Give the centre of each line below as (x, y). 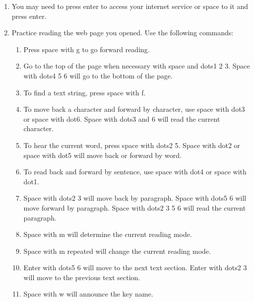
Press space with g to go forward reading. (87, 49)
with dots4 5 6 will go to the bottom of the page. (98, 75)
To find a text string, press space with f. (85, 92)
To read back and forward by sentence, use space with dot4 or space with (135, 172)
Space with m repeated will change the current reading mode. (117, 251)
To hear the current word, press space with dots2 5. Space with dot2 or (132, 145)
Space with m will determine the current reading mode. (108, 234)
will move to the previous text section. (82, 277)
